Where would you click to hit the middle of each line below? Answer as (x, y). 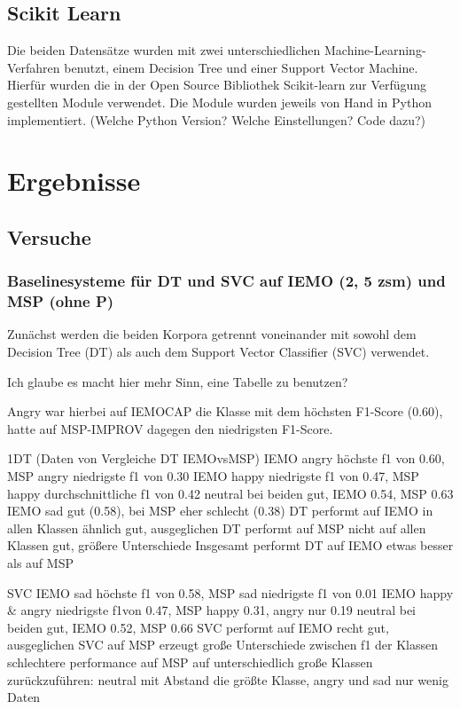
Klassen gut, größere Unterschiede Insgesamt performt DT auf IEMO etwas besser (230, 545)
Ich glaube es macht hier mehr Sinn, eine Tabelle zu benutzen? (178, 381)
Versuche (49, 236)
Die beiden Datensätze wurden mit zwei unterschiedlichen (164, 50)
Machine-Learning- (375, 50)
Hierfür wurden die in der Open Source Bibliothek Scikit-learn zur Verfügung (217, 85)
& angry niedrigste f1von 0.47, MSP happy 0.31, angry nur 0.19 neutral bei (211, 610)
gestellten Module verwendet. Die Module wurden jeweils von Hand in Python (219, 102)
